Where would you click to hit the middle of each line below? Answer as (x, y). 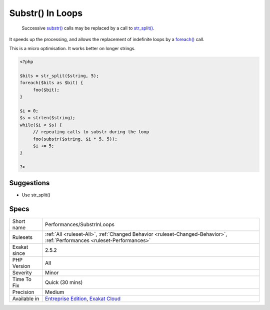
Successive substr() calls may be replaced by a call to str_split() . (88, 28)
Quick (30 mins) (64, 282)
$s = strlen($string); (47, 118)
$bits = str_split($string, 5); (59, 76)
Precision (23, 292)
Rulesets (22, 237)
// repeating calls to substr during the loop (91, 132)
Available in (26, 298)
